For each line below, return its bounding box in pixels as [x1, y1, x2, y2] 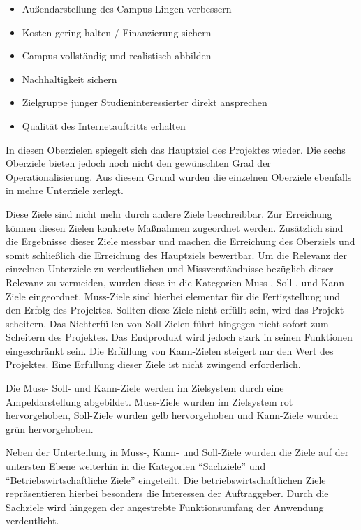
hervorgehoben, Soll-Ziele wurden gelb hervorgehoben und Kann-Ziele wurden [6, 408, 339, 422]
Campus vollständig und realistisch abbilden [22, 48, 212, 63]
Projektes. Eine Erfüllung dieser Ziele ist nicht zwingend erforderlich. [6, 357, 301, 371]
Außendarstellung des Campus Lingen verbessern [22, 1, 232, 15]
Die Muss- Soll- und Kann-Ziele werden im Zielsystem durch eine [6, 381, 284, 395]
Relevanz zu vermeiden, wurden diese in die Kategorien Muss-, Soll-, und [6, 274, 318, 289]
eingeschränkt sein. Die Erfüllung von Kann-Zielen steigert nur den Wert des [6, 343, 334, 358]
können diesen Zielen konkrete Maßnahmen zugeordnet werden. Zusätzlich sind [6, 220, 344, 235]
